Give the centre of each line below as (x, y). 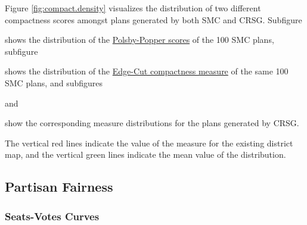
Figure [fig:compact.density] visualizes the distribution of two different (133, 8)
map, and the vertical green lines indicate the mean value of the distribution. (145, 154)
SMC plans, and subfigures (54, 82)
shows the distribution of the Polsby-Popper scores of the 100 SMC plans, (139, 40)
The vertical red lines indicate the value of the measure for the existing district (149, 143)
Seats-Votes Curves (52, 216)
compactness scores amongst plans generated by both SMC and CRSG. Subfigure (153, 19)
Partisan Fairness (59, 187)
